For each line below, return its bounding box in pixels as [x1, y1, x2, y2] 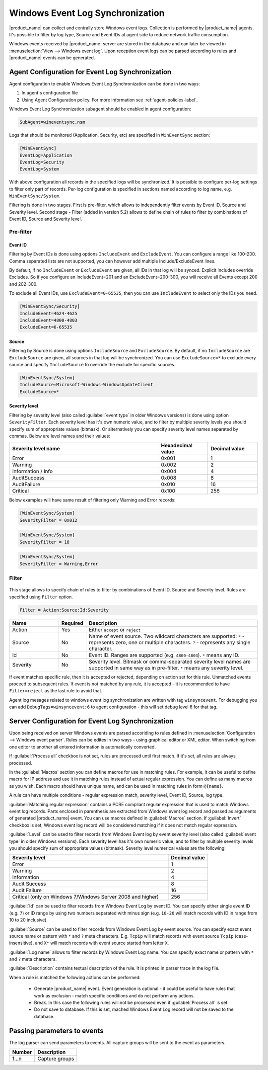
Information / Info [12, 468, 53, 475]
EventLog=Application [19, 152, 72, 158]
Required [61, 619, 84, 626]
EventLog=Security [19, 159, 65, 165]
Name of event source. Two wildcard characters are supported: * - [88, 633, 245, 640]
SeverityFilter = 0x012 [19, 517, 78, 523]
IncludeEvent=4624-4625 [19, 311, 78, 316]
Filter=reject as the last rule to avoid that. [9, 688, 103, 694]
